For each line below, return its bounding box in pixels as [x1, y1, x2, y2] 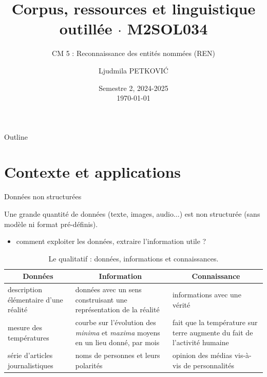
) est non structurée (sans [179, 209, 260, 219]
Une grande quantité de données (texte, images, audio [4, 209, 174, 219]
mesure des [8, 322, 43, 333]
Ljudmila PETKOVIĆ [99, 65, 168, 76]
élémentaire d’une [8, 294, 63, 305]
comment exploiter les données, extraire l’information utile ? [16, 236, 206, 247]
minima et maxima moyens [75, 327, 160, 337]
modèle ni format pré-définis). [4, 218, 98, 229]
